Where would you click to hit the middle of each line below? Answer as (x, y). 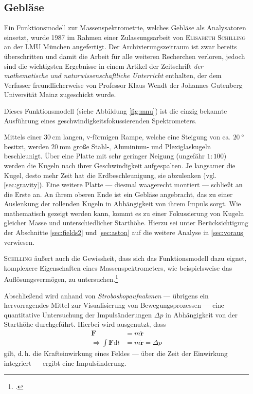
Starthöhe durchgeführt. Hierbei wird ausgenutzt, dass (85, 324)
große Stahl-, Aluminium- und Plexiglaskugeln (142, 146)
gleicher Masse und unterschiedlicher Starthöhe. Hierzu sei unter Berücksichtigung (126, 223)
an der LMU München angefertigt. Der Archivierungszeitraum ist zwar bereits (120, 47)
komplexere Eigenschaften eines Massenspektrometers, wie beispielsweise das (118, 267)
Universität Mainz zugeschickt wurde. (60, 94)
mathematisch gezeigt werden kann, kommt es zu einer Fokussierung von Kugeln (124, 213)
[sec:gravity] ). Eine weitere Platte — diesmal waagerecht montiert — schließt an (123, 185)
